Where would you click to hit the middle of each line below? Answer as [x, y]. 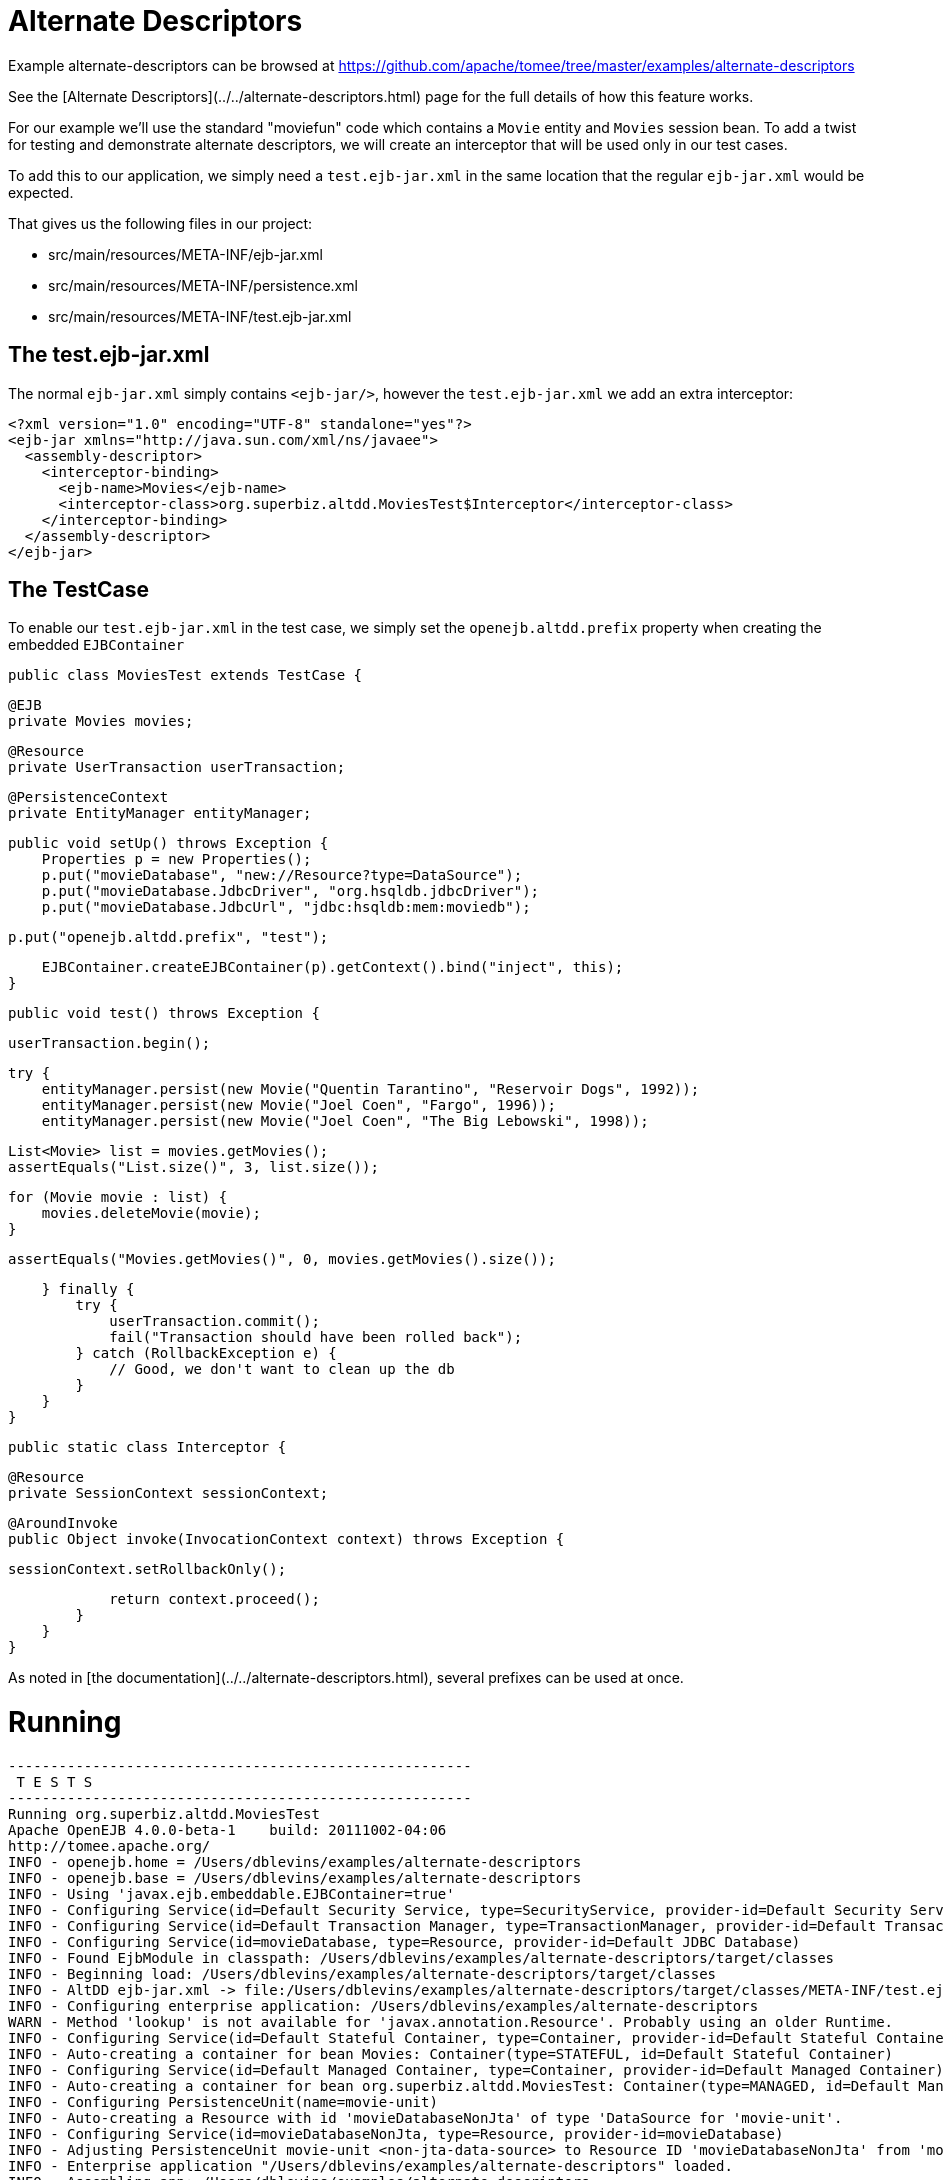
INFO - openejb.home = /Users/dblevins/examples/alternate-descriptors [295, 1861]
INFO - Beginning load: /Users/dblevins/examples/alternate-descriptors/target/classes [362, 1973]
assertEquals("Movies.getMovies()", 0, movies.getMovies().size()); [282, 1259]
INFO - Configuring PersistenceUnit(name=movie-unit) [223, 2101]
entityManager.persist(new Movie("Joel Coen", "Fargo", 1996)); [298, 1105]
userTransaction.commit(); [214, 1321]
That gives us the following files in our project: [160, 223]
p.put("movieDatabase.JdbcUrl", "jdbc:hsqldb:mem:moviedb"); [286, 907]
